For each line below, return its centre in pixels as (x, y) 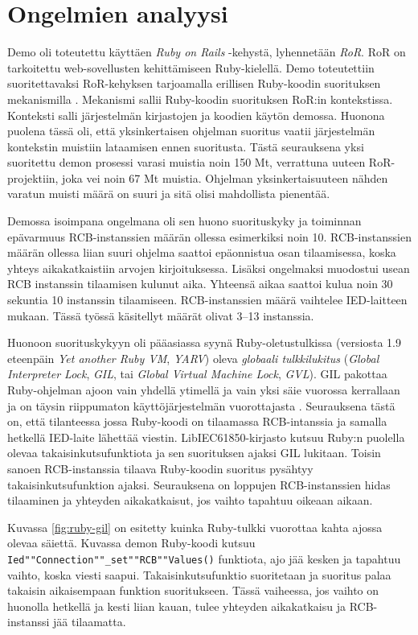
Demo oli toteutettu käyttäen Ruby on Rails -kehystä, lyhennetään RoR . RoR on (207, 52)
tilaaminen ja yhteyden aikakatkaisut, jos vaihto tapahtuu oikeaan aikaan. (190, 500)
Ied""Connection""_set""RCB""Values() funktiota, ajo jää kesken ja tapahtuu (204, 558)
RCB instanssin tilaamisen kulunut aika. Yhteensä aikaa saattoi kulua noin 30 (200, 284)
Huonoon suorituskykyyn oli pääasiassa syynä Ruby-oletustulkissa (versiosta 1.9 (204, 342)
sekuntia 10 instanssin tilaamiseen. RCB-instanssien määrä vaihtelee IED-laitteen (207, 300)
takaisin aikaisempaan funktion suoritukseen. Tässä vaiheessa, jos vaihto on (193, 590)
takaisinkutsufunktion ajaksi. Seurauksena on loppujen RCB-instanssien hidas (199, 484)
